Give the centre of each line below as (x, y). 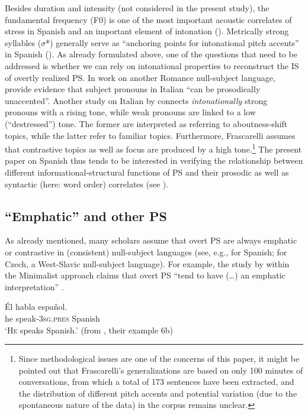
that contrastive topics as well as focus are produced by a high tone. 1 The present (153, 148)
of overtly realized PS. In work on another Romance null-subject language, (140, 77)
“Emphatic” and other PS (86, 215)
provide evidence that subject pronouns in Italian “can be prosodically (133, 89)
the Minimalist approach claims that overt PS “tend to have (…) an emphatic (145, 275)
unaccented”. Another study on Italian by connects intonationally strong (136, 100)
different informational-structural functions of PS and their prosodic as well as (147, 172)
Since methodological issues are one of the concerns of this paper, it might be (159, 359)
